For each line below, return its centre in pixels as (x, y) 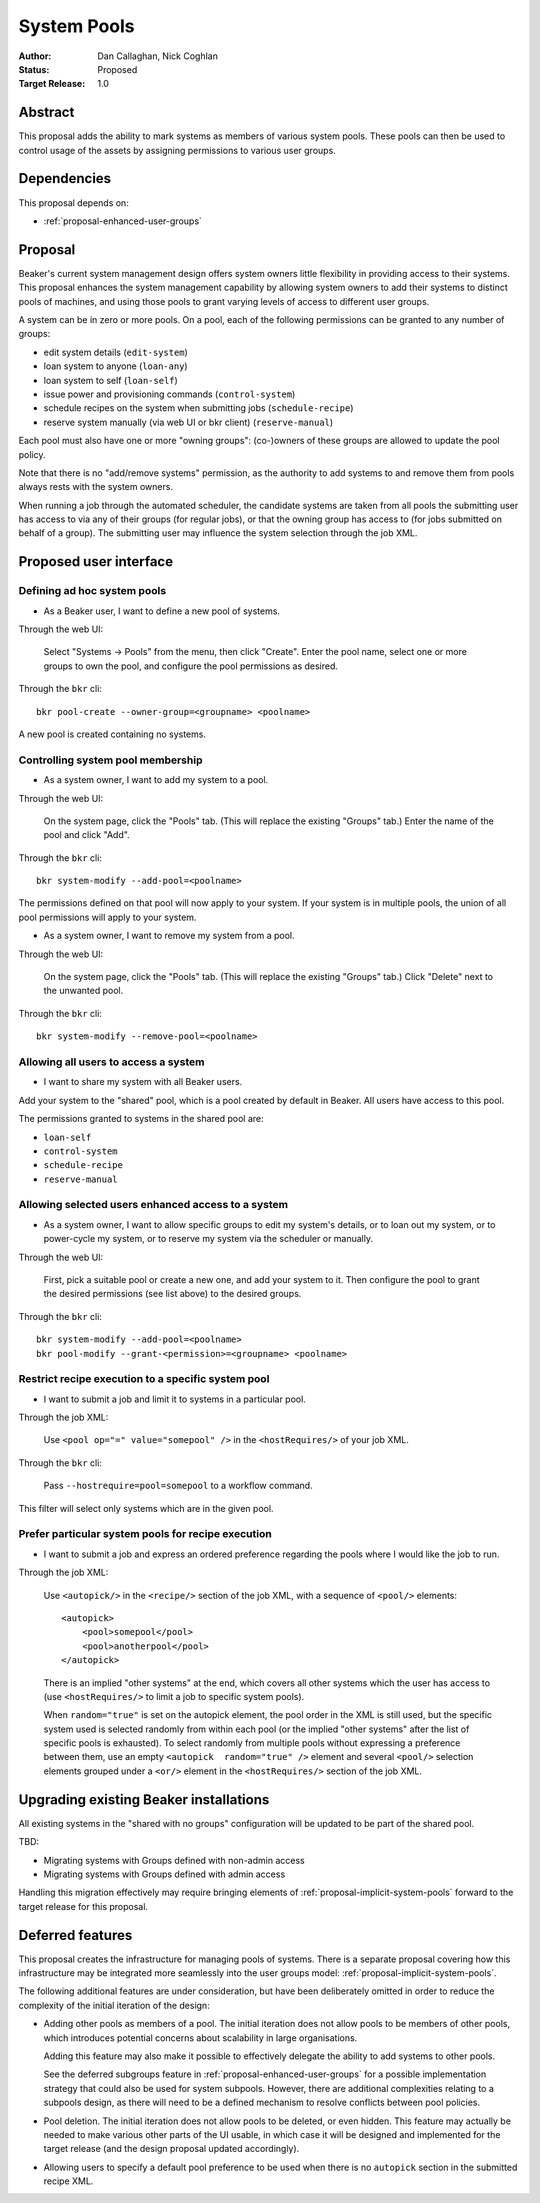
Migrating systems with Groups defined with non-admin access (174, 1860)
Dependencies (65, 178)
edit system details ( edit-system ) (116, 352)
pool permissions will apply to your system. (107, 917)
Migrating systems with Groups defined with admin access (164, 1874)
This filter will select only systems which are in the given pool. (146, 1508)
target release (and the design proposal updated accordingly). (171, 2149)
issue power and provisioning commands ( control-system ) (169, 394)
